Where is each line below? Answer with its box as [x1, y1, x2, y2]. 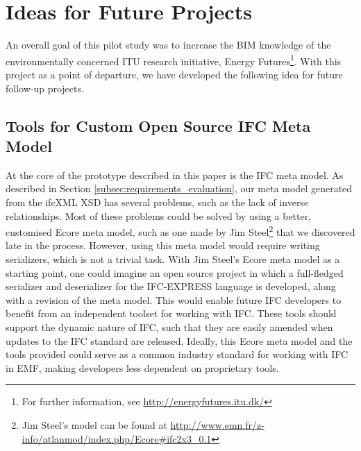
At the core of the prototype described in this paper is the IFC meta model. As [6, 167, 344, 182]
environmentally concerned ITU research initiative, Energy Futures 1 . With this [6, 51, 342, 68]
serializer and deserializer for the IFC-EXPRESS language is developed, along [6, 279, 336, 293]
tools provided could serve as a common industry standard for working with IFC [6, 347, 349, 361]
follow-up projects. [6, 80, 84, 95]
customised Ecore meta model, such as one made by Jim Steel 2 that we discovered [6, 223, 355, 239]
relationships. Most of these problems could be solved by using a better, [6, 208, 312, 223]
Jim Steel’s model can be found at [22, 417, 167, 432]
